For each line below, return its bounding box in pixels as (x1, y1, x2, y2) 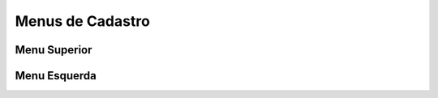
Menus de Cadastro (15, 12, 150, 30)
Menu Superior (15, 43, 92, 57)
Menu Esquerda (15, 69, 97, 83)
